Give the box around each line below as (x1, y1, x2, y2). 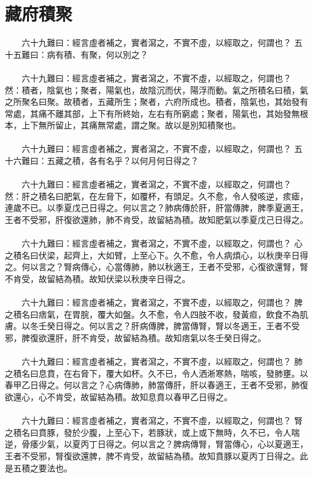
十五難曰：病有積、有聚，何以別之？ (5, 48, 148, 60)
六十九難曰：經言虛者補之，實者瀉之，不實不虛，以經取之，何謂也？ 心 (21, 237, 303, 250)
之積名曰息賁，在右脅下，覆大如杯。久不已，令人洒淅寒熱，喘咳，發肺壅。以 (5, 366, 308, 379)
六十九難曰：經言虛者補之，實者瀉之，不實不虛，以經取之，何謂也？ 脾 (21, 296, 303, 309)
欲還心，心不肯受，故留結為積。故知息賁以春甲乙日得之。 (5, 390, 232, 403)
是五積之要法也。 (5, 461, 72, 474)
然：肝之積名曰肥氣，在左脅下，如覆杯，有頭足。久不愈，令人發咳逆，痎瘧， (5, 189, 308, 202)
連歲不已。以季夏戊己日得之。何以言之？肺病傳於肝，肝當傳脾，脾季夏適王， (5, 201, 308, 214)
